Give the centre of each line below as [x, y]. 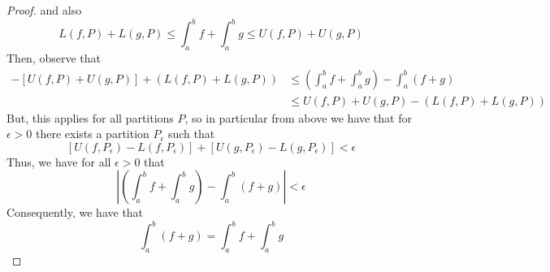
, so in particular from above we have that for [298, 117]
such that [191, 134]
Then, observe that [54, 57]
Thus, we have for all [59, 161]
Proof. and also [44, 10]
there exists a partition [93, 134]
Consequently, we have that [75, 212]
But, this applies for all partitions [90, 117]
